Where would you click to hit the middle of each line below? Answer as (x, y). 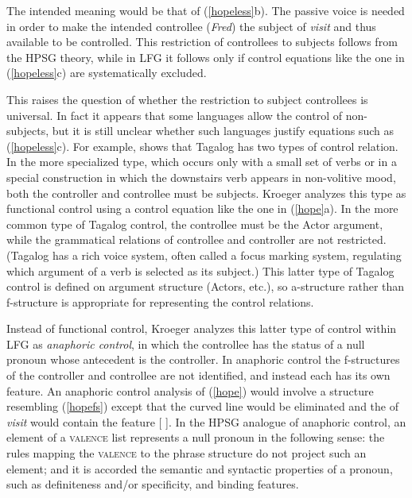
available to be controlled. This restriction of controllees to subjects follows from (202, 42)
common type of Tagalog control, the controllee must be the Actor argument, (195, 224)
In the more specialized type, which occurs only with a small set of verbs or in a (202, 162)
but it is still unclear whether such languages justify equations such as (223, 131)
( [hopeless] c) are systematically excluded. (107, 73)
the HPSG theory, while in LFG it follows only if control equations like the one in (206, 57)
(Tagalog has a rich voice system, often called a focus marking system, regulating (204, 255)
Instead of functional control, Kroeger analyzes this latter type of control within (202, 328)
